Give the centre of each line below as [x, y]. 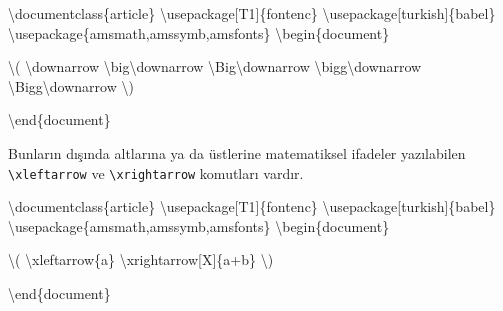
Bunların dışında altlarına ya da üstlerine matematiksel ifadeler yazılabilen [237, 152]
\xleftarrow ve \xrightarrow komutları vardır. [156, 172]
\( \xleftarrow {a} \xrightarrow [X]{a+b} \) [141, 259]
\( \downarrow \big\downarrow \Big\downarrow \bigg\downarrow [215, 66]
